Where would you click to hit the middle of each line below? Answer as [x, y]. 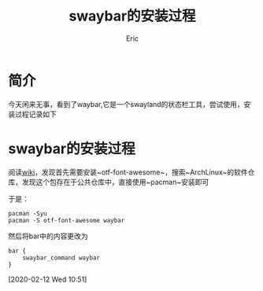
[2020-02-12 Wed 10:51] [48, 279]
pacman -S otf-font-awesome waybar [67, 220]
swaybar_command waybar [61, 258]
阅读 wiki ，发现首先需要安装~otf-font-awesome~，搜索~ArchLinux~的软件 [128, 172]
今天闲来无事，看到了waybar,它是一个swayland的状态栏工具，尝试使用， [126, 104]
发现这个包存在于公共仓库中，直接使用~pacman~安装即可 [115, 182]
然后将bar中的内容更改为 [48, 236]
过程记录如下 [35, 114]
